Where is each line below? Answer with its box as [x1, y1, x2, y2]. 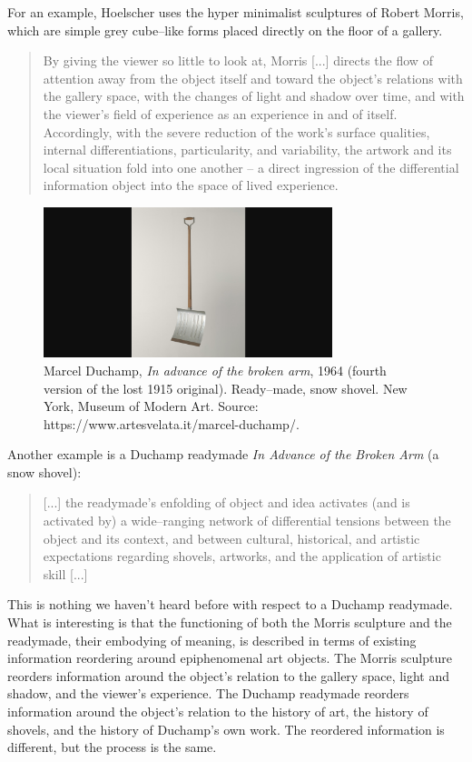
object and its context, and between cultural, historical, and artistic [43, 528, 420, 547]
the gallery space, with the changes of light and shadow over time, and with [43, 86, 465, 105]
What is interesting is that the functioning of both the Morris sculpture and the [7, 613, 452, 632]
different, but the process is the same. [7, 737, 217, 757]
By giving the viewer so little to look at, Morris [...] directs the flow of [43, 51, 433, 70]
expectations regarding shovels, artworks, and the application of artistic [43, 546, 441, 566]
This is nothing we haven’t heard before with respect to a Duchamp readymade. [7, 595, 453, 614]
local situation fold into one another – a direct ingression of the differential [43, 157, 459, 176]
